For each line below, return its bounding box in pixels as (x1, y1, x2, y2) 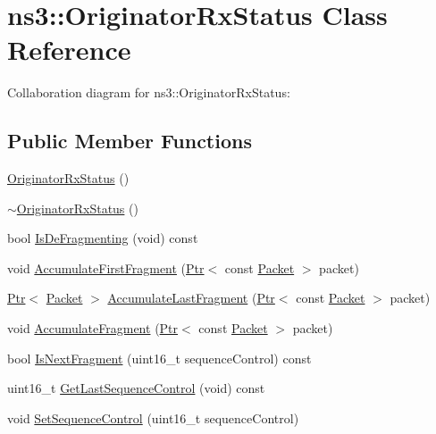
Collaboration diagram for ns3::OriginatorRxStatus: (7, 83, 290, 102)
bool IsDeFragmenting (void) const (7, 229, 198, 247)
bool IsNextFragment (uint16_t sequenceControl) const (7, 348, 312, 367)
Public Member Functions (7, 127, 252, 154)
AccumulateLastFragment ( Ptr (107, 288, 275, 307)
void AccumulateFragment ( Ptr (7, 319, 179, 338)
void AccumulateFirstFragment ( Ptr (7, 258, 205, 277)
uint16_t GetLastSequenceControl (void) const (7, 379, 265, 397)
